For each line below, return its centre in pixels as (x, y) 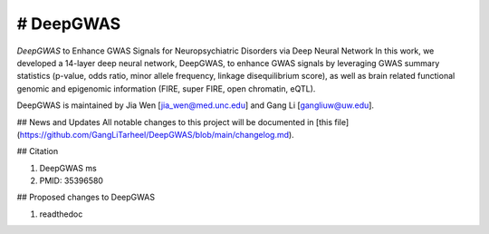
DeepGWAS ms (68, 168)
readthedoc (61, 214)
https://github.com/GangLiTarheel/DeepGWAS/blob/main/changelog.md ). (157, 134)
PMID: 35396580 (72, 180)
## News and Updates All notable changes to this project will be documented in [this (175, 122)
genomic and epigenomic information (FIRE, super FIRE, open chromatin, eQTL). (166, 88)
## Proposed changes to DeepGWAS (86, 197)
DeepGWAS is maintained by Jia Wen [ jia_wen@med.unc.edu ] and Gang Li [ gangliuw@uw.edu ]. (196, 105)
